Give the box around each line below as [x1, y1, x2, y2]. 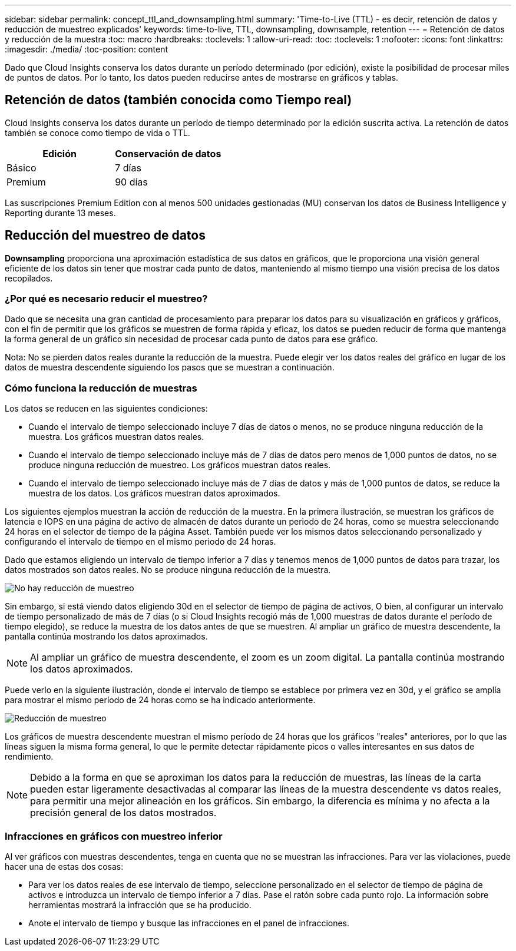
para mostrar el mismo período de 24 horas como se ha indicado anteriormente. [5, 695, 316, 705]
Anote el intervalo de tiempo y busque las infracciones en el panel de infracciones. [28, 917, 350, 928]
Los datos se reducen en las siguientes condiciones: [5, 403, 208, 414]
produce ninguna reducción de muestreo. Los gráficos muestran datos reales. [28, 460, 331, 470]
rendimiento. [5, 751, 54, 762]
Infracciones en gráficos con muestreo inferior [5, 830, 223, 842]
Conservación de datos [115, 147, 221, 160]
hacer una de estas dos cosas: [5, 861, 124, 872]
